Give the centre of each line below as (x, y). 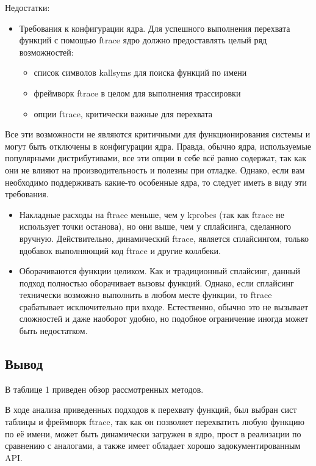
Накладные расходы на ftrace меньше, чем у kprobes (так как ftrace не (152, 214)
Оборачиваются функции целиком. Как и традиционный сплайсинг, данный (160, 271)
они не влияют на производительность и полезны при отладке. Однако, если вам (155, 169)
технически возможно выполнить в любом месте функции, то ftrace (145, 295)
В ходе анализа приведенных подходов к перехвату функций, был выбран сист (151, 410)
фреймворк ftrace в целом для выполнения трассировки (137, 93)
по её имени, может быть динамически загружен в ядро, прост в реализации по (153, 433)
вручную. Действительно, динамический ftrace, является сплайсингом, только (164, 238)
